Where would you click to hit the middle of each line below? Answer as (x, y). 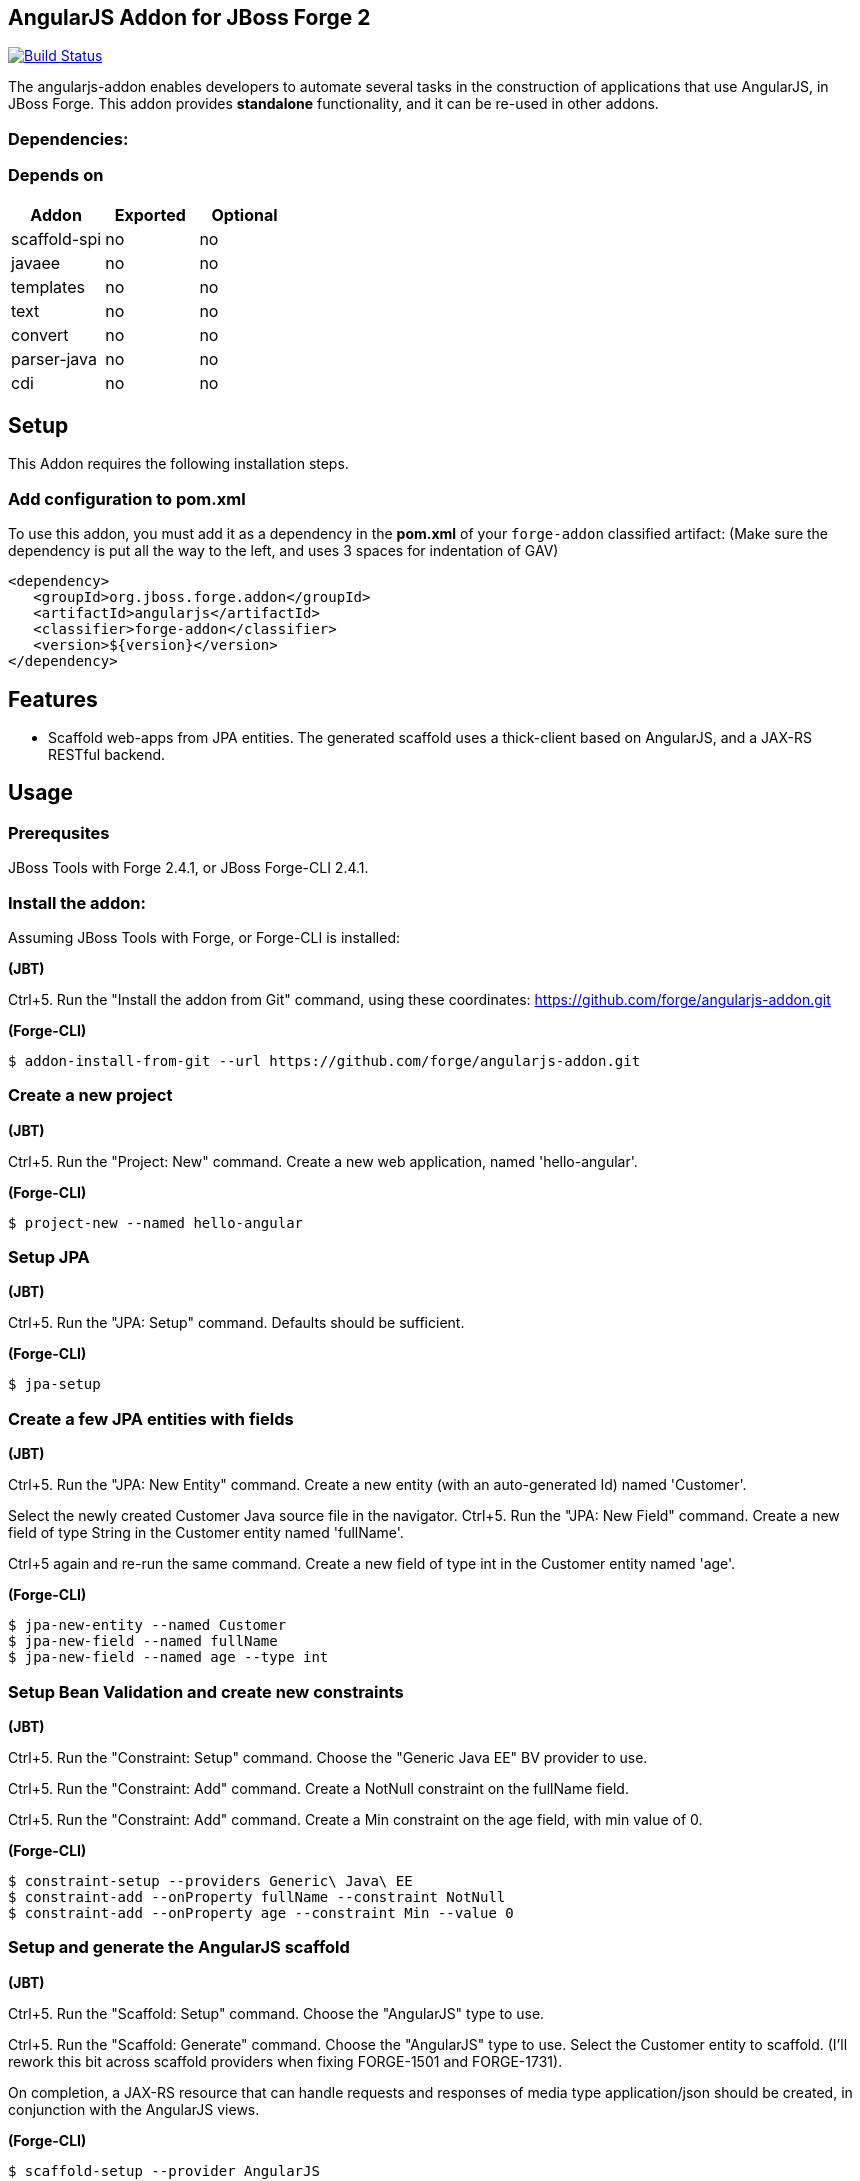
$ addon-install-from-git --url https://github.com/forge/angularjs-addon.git (324, 1060)
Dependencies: (68, 138)
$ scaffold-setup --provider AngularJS (164, 2170)
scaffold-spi (56, 238)
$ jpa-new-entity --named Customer (147, 1625)
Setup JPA (49, 1257)
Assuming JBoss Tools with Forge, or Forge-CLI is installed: (204, 937)
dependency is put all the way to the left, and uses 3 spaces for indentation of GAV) (283, 551)
